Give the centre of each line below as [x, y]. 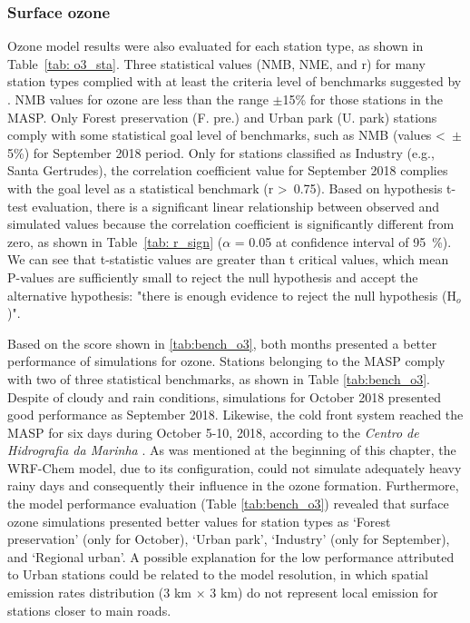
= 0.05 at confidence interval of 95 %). [343, 241]
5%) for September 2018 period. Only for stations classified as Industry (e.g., [221, 152]
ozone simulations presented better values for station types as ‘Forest [199, 521]
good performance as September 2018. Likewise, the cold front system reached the [235, 415]
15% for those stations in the [362, 99]
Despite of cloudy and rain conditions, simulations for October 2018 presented [224, 396]
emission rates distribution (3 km [99, 593]
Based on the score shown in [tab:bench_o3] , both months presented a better [222, 343]
